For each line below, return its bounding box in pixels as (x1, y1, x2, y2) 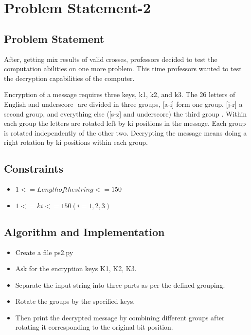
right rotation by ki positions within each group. (4, 137, 148, 147)
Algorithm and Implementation (4, 224, 165, 239)
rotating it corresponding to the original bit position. (15, 322, 173, 332)
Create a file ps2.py (15, 247, 73, 257)
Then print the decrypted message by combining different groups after (15, 312, 225, 322)
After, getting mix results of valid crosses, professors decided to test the (4, 54, 217, 64)
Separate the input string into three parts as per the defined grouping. (15, 279, 225, 290)
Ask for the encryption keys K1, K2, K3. (15, 263, 137, 274)
